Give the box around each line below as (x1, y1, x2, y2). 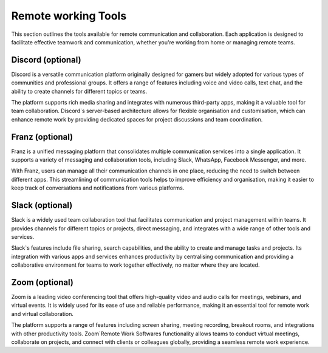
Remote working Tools (11, 9, 127, 22)
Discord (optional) (11, 55, 81, 65)
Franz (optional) (11, 131, 73, 142)
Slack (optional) (11, 200, 73, 211)
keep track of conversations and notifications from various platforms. (11, 184, 185, 191)
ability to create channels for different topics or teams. (11, 87, 148, 95)
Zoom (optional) (11, 277, 74, 287)
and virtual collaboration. (11, 310, 74, 317)
